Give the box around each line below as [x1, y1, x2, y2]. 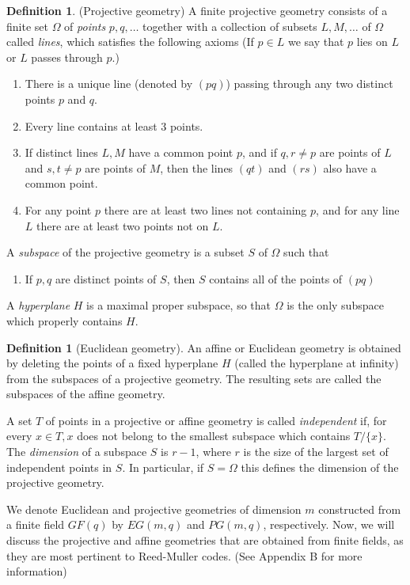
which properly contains [6, 312, 123, 329]
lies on [356, 33, 388, 50]
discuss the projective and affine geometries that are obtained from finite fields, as [6, 532, 404, 549]
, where [196, 443, 231, 460]
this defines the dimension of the [241, 458, 399, 475]
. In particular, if [122, 458, 204, 475]
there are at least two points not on [36, 217, 209, 234]
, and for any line [316, 201, 400, 218]
